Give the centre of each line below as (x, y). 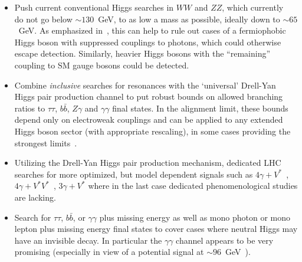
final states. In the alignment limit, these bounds (200, 108)
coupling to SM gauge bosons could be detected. (102, 65)
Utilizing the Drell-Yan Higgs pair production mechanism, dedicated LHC (148, 163)
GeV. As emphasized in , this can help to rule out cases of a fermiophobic (152, 30)
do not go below (43, 19)
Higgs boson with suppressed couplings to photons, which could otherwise (148, 42)
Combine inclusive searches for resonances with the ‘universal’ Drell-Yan (145, 85)
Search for (33, 217)
